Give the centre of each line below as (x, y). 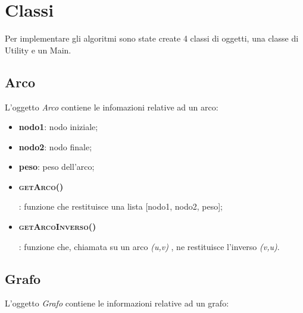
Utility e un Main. (38, 50)
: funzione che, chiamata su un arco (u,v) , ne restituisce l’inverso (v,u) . (149, 246)
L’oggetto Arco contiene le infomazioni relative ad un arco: (112, 107)
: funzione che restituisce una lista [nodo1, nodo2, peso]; (121, 206)
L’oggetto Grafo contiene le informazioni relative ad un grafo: (117, 303)
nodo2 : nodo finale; (55, 146)
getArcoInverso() (57, 227)
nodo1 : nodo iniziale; (58, 127)
